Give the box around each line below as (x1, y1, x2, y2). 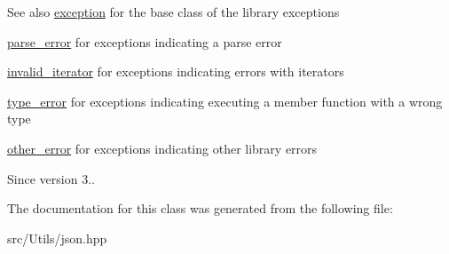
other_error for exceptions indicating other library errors (7, 139, 318, 157)
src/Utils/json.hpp (7, 228, 107, 247)
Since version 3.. (7, 169, 95, 187)
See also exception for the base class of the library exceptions (7, 3, 340, 20)
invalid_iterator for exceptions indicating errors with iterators (7, 62, 344, 81)
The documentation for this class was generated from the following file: (7, 199, 393, 218)
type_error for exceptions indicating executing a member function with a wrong (7, 91, 443, 110)
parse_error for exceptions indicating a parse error (7, 32, 282, 51)
